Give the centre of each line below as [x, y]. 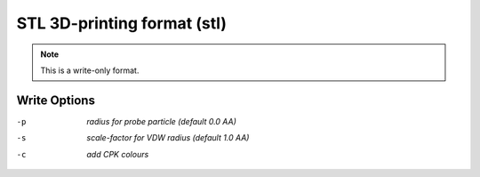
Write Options [56, 100]
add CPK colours [118, 154]
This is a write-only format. [90, 70]
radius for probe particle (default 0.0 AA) [162, 121]
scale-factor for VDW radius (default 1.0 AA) [168, 138]
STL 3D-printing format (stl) [121, 23]
